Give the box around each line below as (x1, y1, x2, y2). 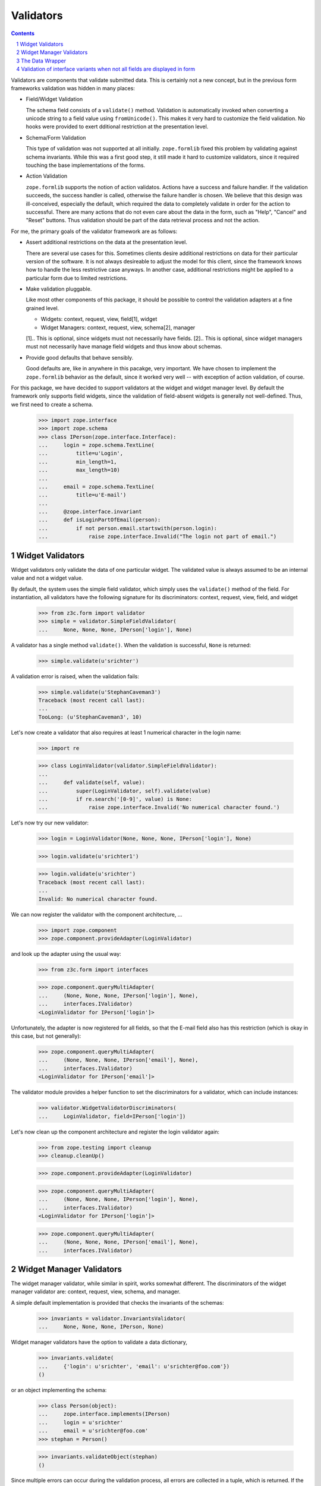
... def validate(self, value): (38, 779, 146, 786)
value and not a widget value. (11, 574, 83, 582)
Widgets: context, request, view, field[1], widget (40, 316, 158, 323)
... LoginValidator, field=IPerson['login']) (38, 1113, 186, 1120)
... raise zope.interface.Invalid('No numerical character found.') (38, 804, 280, 811)
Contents (11, 30, 35, 37)
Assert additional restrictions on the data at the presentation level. (26, 238, 187, 246)
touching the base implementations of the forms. (26, 162, 146, 169)
